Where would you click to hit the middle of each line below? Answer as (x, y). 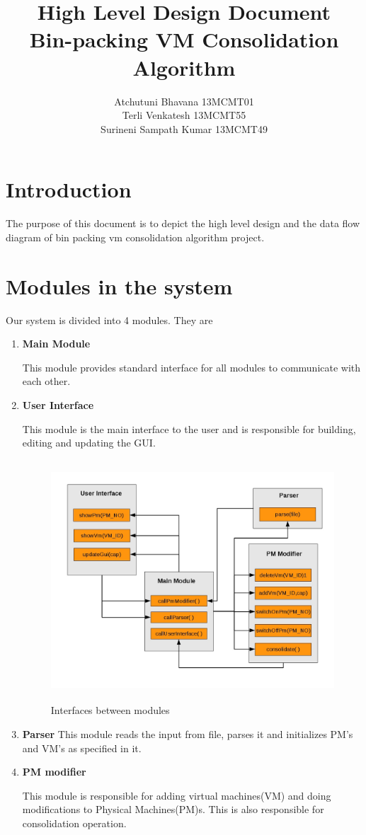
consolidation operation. (74, 823)
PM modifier (54, 772)
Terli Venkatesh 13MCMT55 (184, 115)
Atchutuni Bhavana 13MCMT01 (184, 101)
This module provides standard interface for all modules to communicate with (191, 367)
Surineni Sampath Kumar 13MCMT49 (184, 128)
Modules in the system (119, 286)
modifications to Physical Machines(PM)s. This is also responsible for (173, 809)
